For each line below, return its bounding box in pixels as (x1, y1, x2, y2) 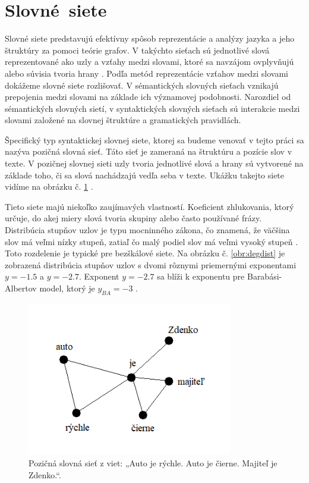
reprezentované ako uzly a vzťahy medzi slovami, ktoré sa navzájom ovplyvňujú (5, 55, 294, 68)
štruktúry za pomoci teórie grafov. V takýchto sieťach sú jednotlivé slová (5, 43, 270, 56)
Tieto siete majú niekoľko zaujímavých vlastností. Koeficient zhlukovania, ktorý (5, 200, 294, 212)
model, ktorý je (39, 282, 95, 294)
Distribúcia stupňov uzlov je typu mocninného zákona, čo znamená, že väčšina (5, 224, 290, 236)
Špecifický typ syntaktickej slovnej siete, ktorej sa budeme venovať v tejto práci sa (5, 133, 304, 146)
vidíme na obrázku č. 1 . (5, 180, 93, 193)
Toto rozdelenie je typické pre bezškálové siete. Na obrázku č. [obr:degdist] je (5, 247, 285, 259)
